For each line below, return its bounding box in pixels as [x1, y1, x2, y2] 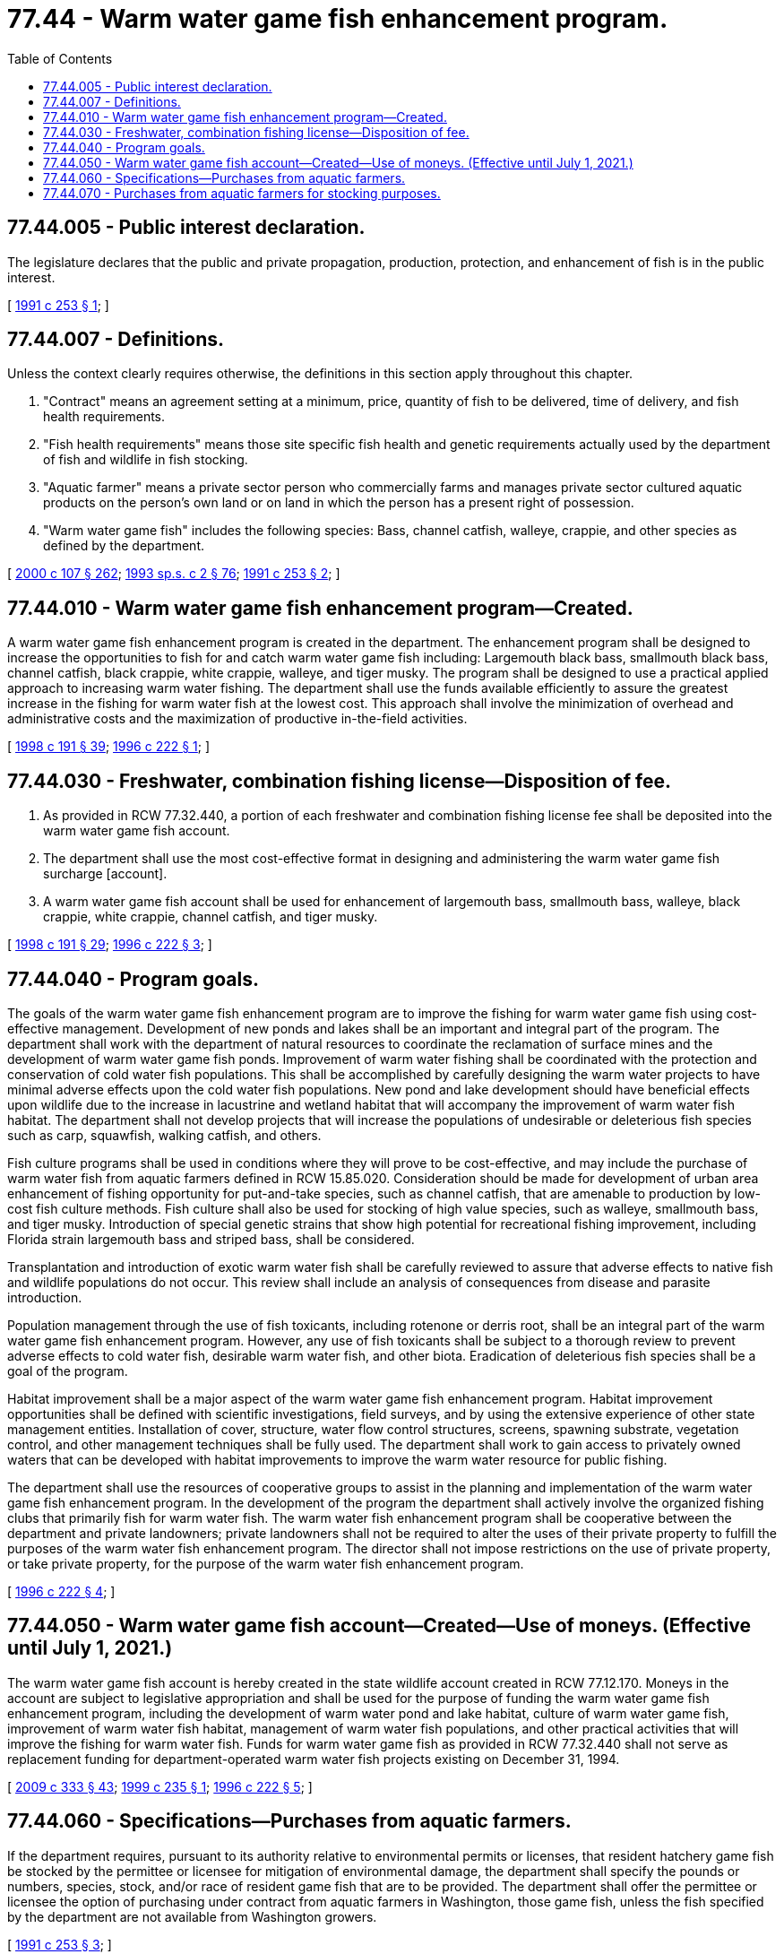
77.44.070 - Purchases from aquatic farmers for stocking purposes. [43, 185, 441, 201]
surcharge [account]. [43, 866, 168, 882]
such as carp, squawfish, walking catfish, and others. [7, 1127, 322, 1143]
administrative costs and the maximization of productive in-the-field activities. [7, 711, 468, 727]
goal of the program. [7, 1362, 128, 1379]
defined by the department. [43, 538, 204, 554]
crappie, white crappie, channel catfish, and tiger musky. [43, 909, 378, 925]
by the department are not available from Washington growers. [7, 1908, 377, 1924]
